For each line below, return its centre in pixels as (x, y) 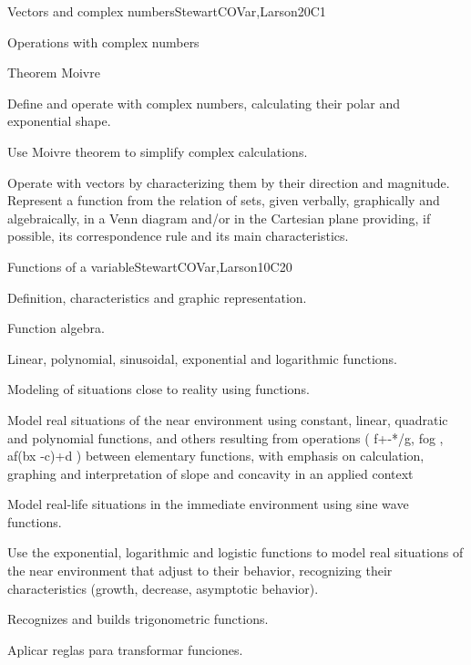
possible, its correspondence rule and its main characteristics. (178, 236)
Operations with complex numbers (103, 42)
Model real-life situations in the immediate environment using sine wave (208, 504)
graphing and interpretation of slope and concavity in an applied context (210, 473)
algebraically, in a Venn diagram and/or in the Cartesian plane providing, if (219, 218)
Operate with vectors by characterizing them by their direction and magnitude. (229, 182)
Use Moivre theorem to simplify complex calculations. (158, 151)
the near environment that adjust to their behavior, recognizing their (200, 571)
